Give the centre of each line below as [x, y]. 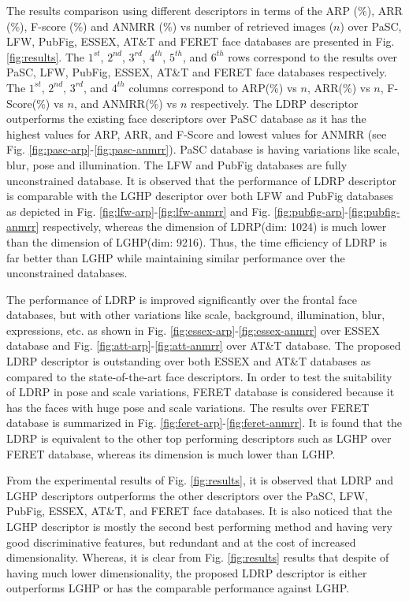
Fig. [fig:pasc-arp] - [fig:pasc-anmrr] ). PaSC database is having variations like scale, [203, 149]
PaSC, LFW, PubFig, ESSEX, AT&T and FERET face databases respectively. [197, 72]
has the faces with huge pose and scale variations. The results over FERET [188, 407]
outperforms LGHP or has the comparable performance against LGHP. [178, 588]
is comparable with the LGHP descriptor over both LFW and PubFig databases [200, 196]
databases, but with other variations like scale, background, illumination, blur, [196, 315]
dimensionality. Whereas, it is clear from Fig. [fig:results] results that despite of [198, 557]
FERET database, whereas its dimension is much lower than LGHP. [171, 453]
